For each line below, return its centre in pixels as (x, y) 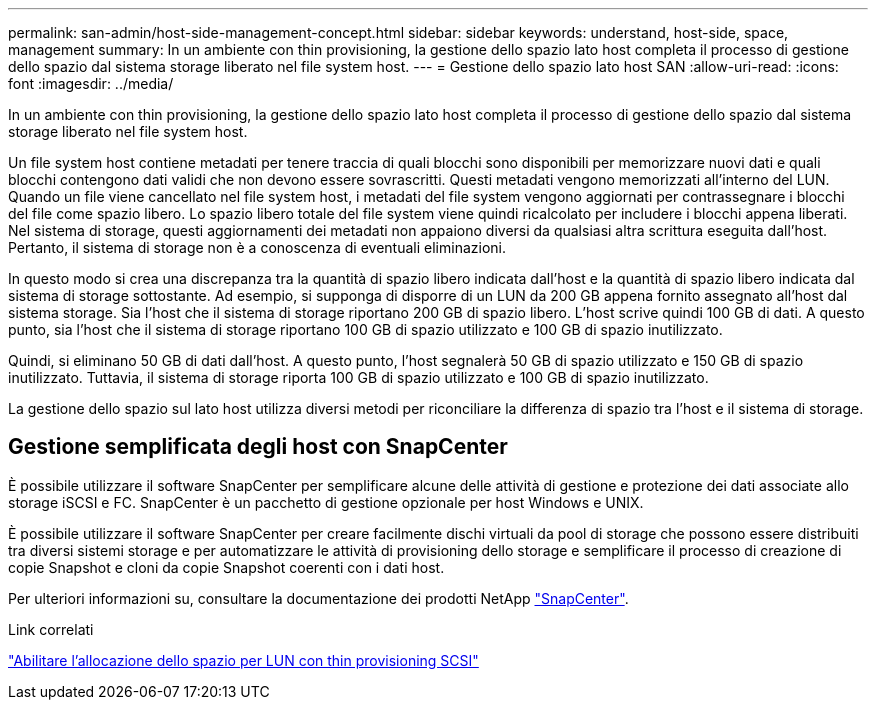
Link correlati (51, 629)
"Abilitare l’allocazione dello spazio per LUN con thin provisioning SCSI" (243, 660)
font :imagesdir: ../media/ (91, 83)
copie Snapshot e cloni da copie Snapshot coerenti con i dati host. (226, 567)
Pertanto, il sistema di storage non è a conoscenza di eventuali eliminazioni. (257, 247)
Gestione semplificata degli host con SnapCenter (258, 447)
